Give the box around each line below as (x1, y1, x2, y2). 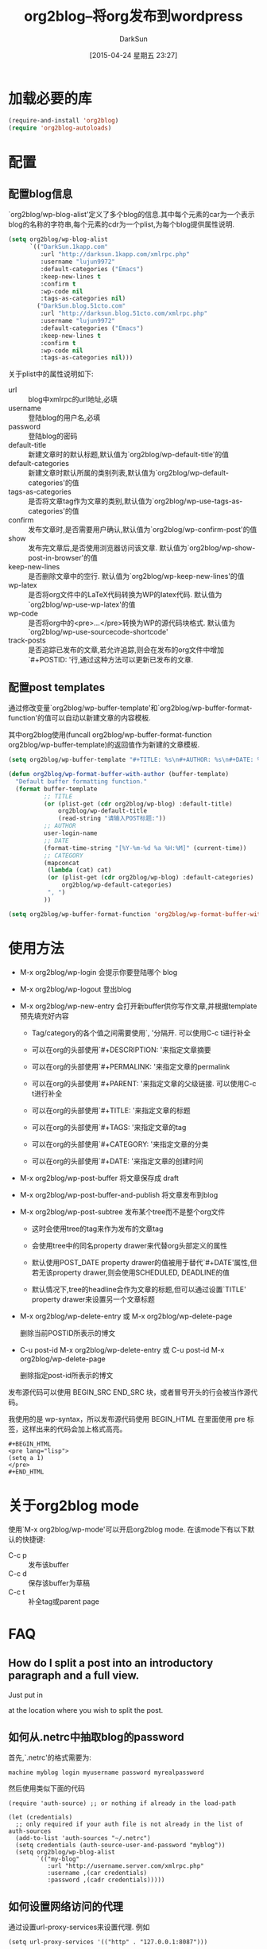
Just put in (8, 1690, 44, 1699)
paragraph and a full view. (8, 1669, 140, 1683)
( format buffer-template (15, 785, 98, 793)
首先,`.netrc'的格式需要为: (8, 1753, 91, 1762)
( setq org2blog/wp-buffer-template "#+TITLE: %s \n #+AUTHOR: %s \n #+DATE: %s (8, 756, 265, 764)
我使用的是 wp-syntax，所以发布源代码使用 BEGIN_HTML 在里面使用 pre (8, 1414, 246, 1423)
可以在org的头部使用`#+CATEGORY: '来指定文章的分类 (31, 1139, 209, 1149)
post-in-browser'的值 (28, 553, 98, 563)
